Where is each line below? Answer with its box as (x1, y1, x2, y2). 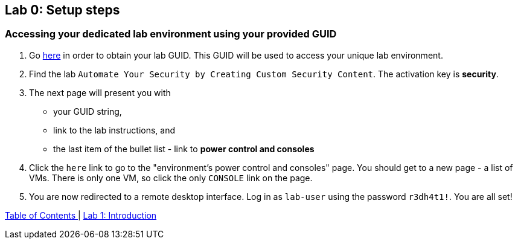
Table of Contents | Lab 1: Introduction (5, 210, 157, 220)
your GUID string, (53, 106, 122, 117)
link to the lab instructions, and (53, 124, 176, 135)
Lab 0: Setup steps (5, 2, 120, 18)
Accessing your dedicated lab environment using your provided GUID (5, 28, 337, 40)
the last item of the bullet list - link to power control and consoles (53, 143, 315, 154)
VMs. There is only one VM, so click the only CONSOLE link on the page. (29, 172, 313, 183)
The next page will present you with (29, 87, 171, 98)
